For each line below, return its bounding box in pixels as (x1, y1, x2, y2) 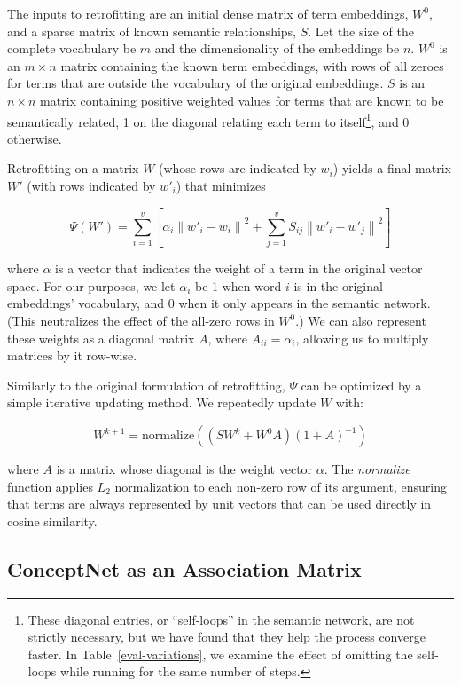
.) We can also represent (295, 311, 426, 330)
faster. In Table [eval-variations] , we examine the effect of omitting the (27, 644, 413, 663)
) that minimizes (176, 177, 266, 194)
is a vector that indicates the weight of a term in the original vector (55, 259, 423, 278)
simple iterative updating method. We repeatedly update (7, 393, 316, 412)
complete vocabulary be (7, 39, 137, 58)
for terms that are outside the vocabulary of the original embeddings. (7, 74, 384, 92)
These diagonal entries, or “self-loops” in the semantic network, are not (27, 610, 415, 628)
